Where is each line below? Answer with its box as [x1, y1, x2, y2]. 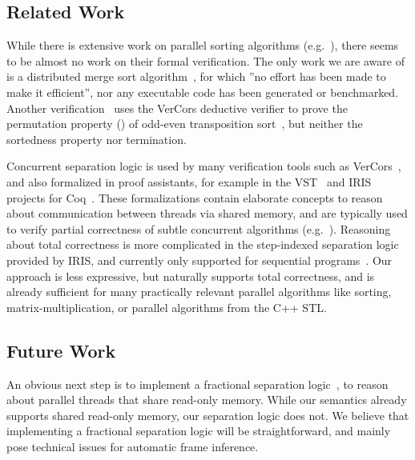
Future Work [6, 338, 116, 362]
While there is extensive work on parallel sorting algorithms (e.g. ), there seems [6, 37, 399, 54]
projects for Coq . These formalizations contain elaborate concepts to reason [6, 189, 383, 206]
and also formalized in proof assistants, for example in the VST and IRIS [6, 173, 372, 190]
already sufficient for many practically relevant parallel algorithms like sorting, [6, 283, 392, 300]
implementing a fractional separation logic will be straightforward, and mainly [6, 422, 391, 439]
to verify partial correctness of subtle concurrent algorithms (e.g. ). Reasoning [6, 220, 391, 237]
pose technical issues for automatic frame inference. [6, 438, 259, 454]
